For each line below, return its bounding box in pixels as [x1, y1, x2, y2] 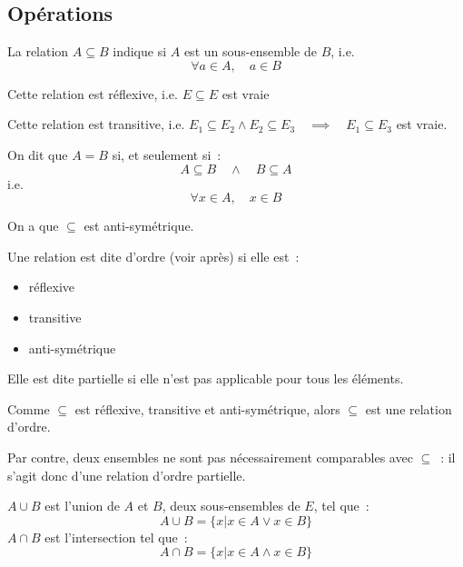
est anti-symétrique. [84, 216, 194, 235]
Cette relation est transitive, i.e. [7, 114, 185, 134]
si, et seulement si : [112, 144, 222, 164]
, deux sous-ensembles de [162, 496, 300, 515]
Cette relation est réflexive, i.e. [7, 84, 178, 103]
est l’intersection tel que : [44, 527, 188, 546]
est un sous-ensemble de [183, 42, 317, 61]
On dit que [7, 144, 68, 164]
